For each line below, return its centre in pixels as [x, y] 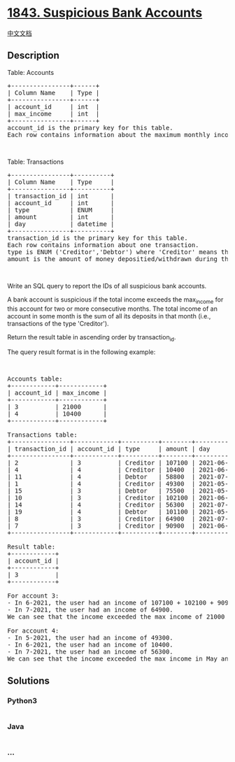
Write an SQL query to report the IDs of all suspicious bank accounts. [107, 285]
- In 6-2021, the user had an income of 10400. [90, 645]
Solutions [29, 680]
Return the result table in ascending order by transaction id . [92, 338]
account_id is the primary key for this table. [90, 128]
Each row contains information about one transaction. [103, 245]
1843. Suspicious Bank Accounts [105, 13]
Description [33, 56]
